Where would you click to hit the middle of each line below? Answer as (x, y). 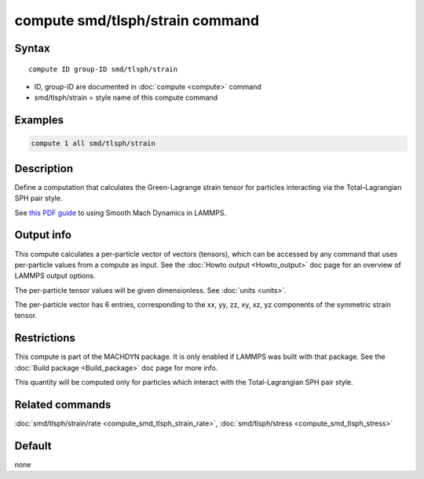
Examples (39, 121)
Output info (43, 235)
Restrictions (45, 338)
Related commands (63, 404)
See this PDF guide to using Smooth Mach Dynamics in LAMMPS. (121, 213)
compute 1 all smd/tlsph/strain (93, 144)
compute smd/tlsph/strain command (137, 20)
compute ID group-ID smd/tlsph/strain (103, 69)
